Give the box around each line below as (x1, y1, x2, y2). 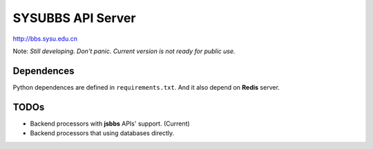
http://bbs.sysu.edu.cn (12, 34, 77, 43)
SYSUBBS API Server (12, 10, 136, 26)
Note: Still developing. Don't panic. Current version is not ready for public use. (12, 47, 236, 55)
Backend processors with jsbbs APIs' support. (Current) (30, 119, 190, 128)
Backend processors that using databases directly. (30, 129, 175, 137)
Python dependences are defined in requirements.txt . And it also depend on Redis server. (12, 83, 280, 91)
